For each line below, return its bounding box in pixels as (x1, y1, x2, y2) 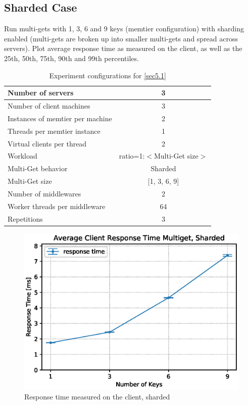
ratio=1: (119, 150, 145, 161)
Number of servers (8, 87, 74, 98)
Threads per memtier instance (8, 125, 101, 136)
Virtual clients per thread (8, 138, 87, 148)
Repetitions (8, 213, 43, 224)
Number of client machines (8, 100, 90, 111)
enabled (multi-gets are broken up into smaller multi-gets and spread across (4, 33, 238, 43)
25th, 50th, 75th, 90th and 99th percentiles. (4, 53, 139, 63)
